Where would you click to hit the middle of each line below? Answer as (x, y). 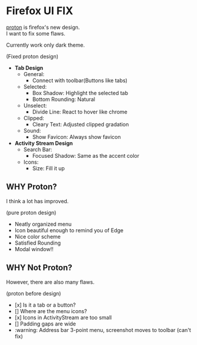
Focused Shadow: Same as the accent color (86, 155)
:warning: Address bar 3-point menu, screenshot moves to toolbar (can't (103, 330)
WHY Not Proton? (39, 268)
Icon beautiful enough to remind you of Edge (69, 230)
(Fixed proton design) (32, 56)
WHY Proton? (32, 187)
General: (34, 74)
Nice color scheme (37, 236)
